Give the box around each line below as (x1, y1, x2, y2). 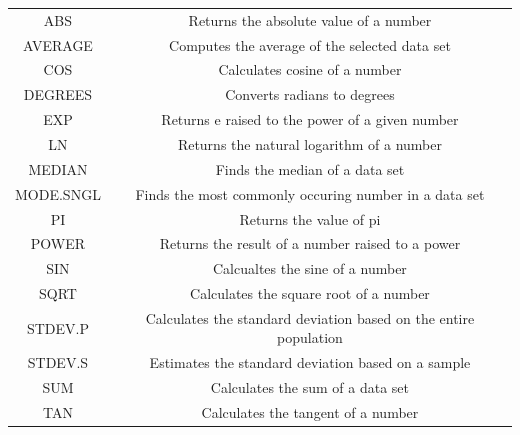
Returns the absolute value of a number (188, 9, 432, 30)
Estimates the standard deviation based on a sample (149, 352, 471, 373)
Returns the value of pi (239, 208, 381, 229)
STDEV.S (27, 352, 89, 373)
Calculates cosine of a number (218, 59, 402, 80)
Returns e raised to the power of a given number (161, 109, 459, 130)
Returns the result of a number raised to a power (159, 233, 461, 254)
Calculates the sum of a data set (210, 377, 410, 398)
